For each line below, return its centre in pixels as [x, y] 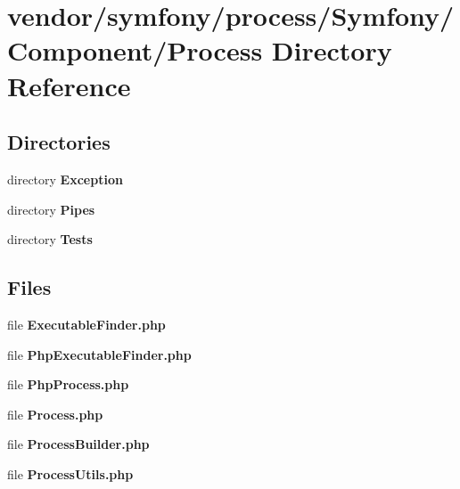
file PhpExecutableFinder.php [99, 354]
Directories [59, 142]
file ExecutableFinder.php [86, 324]
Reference [69, 85]
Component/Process [135, 50]
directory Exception [65, 179]
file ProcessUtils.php [70, 473]
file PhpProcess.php [68, 384]
